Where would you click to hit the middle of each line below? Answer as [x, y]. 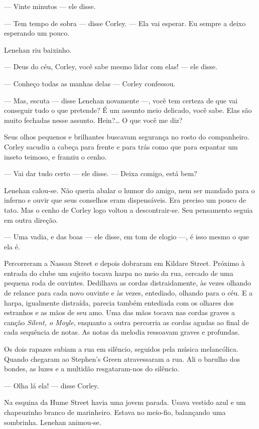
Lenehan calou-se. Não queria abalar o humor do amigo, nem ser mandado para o [129, 190]
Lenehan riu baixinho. [38, 49]
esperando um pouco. [37, 33]
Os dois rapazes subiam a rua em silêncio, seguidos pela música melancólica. [121, 349]
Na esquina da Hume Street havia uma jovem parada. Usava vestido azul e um [125, 402]
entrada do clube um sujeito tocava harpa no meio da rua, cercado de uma [119, 273]
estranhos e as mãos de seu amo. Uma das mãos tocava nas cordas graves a [120, 312]
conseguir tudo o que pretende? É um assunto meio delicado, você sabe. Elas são [128, 110]
